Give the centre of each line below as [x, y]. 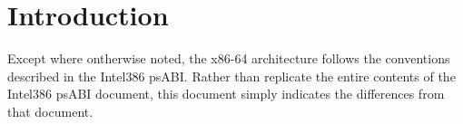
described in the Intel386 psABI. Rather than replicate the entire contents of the [231, 76]
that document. [50, 111]
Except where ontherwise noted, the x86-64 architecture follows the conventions [229, 58]
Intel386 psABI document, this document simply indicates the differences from [226, 94]
